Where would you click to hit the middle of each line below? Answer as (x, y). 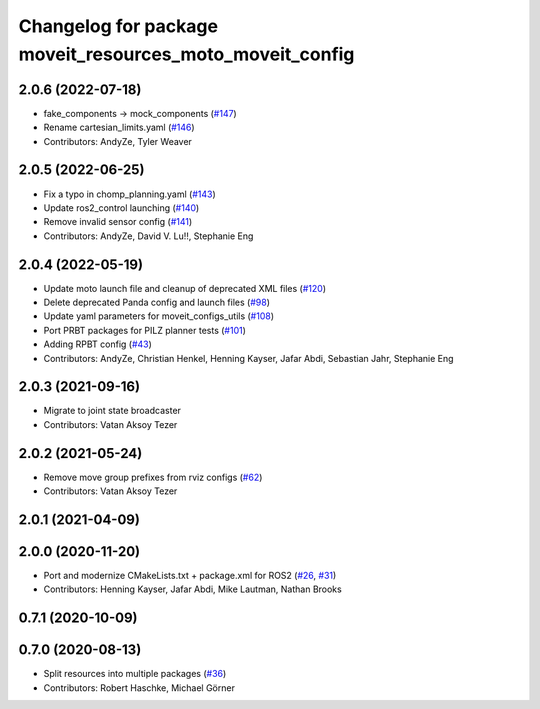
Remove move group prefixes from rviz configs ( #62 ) (153, 477)
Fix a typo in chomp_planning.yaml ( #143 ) (130, 194)
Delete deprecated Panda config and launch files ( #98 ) (156, 302)
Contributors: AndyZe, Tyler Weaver (117, 141)
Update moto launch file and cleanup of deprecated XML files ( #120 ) (185, 288)
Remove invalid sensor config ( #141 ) (118, 222)
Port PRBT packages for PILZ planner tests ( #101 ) (145, 330)
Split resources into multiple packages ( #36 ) (135, 674)
